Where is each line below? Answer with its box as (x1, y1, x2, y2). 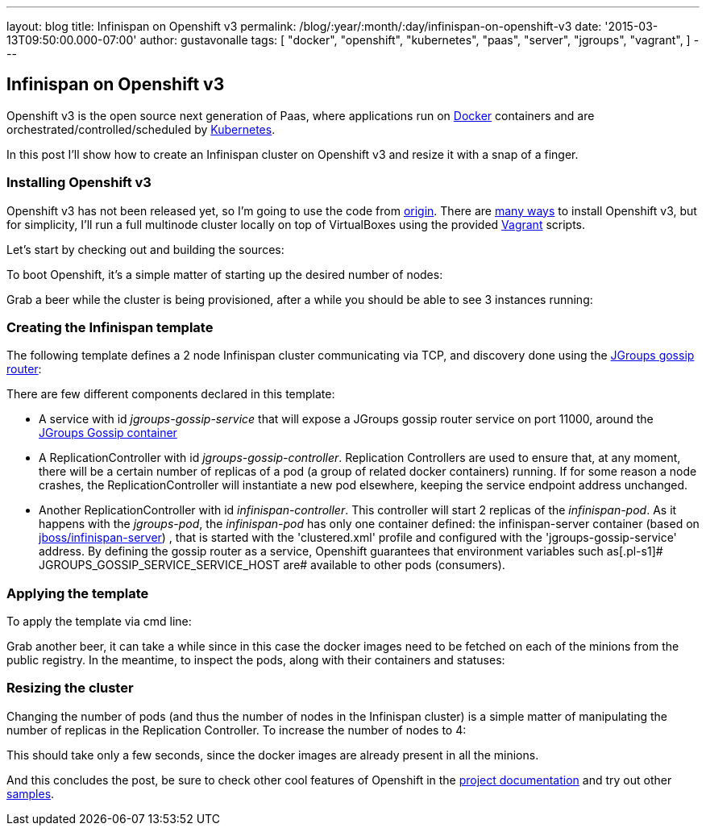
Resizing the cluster (6, 680, 134, 697)
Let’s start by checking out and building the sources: (6, 242, 284, 256)
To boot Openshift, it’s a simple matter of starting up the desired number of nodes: (6, 267, 443, 281)
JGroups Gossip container (39, 426, 177, 440)
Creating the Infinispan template (6, 318, 214, 335)
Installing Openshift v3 (6, 174, 152, 191)
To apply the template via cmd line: (6, 614, 192, 629)
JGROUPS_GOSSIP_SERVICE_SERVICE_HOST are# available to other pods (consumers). (39, 558, 505, 572)
